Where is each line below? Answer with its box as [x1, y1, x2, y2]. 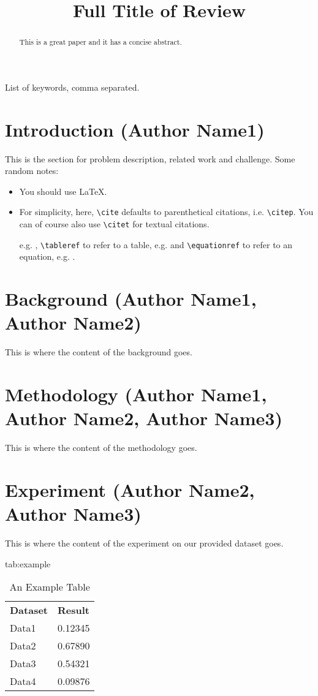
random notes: [5, 164, 59, 177]
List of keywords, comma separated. [5, 80, 140, 93]
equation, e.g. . [19, 250, 75, 263]
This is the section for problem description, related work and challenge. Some [5, 152, 295, 165]
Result [58, 603, 89, 618]
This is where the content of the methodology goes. [5, 441, 197, 454]
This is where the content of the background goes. [5, 346, 192, 358]
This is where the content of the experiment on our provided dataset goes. [5, 537, 284, 550]
